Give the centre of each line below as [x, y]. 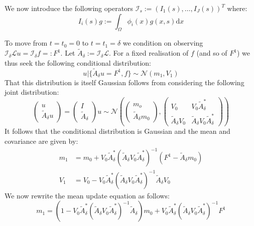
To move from [26, 43]
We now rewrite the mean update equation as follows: [87, 195]
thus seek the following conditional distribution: [78, 62]
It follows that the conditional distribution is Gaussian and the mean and [117, 131]
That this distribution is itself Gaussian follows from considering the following [124, 82]
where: [237, 8]
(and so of [212, 53]
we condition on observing [163, 43]
